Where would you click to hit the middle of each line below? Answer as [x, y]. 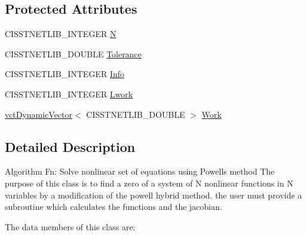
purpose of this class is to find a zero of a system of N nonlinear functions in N [149, 183]
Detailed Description [70, 146]
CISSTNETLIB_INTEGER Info [65, 74]
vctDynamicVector [39, 114]
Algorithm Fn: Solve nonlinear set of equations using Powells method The [140, 171]
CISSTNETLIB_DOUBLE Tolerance [73, 54]
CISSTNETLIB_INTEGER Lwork [69, 94]
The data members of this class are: [70, 226]
